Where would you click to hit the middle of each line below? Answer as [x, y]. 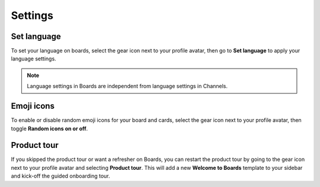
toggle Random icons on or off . [49, 128]
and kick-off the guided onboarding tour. [60, 176]
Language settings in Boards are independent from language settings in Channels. [127, 86]
